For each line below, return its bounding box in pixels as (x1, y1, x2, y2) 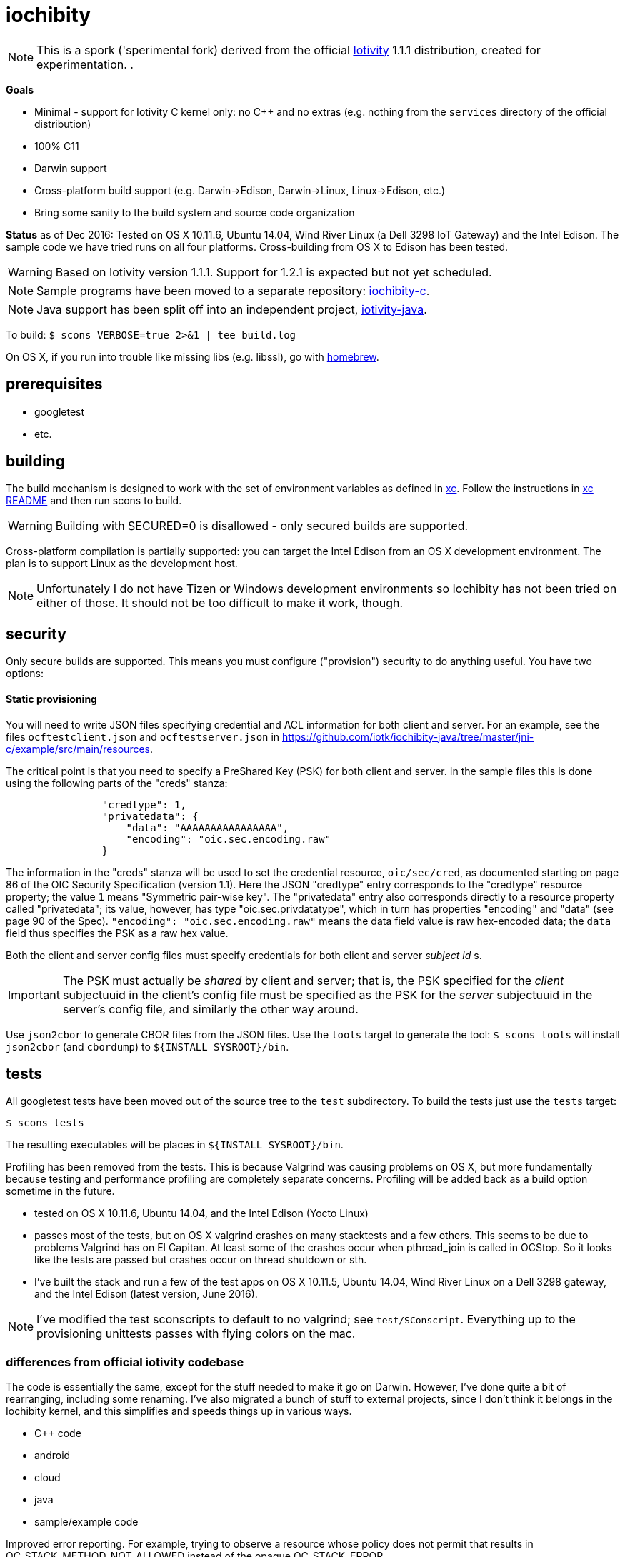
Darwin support (34, 161, 107, 174)
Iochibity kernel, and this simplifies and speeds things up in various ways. (6, 1405, 352, 1418)
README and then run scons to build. (6, 494, 182, 507)
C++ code (34, 1427, 81, 1440)
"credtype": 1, (101, 798, 186, 811)
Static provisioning (6, 692, 97, 705)
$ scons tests (6, 1117, 84, 1129)
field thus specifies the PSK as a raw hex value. (6, 926, 229, 939)
